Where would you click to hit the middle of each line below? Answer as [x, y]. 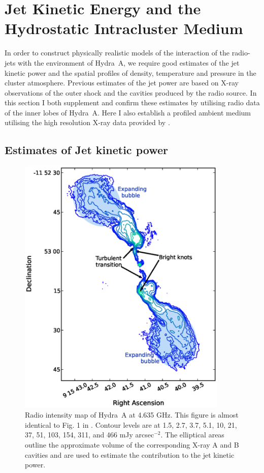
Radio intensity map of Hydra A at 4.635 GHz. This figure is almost [132, 415]
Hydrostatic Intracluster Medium [124, 28]
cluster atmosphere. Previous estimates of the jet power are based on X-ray [122, 83]
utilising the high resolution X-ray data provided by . [87, 122]
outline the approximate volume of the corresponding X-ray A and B [132, 444]
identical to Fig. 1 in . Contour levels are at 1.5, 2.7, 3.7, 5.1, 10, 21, [131, 424]
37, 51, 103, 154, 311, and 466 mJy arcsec [90, 435]
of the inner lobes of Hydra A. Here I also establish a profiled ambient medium [128, 112]
